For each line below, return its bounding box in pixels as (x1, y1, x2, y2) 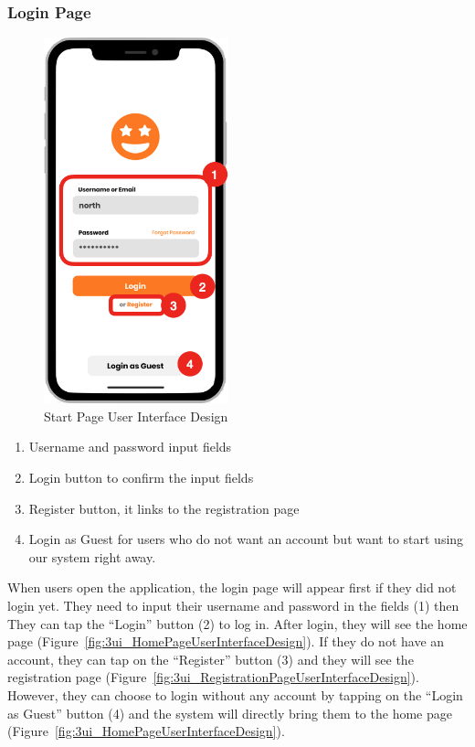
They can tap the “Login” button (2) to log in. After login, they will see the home (7, 614, 468, 633)
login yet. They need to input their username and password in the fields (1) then (7, 595, 459, 614)
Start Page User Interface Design (44, 406, 228, 425)
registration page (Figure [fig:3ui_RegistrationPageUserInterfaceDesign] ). (7, 667, 419, 687)
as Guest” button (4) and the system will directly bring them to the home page (7, 703, 452, 722)
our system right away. (28, 547, 156, 566)
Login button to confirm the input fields (28, 468, 254, 486)
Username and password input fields (28, 437, 232, 456)
